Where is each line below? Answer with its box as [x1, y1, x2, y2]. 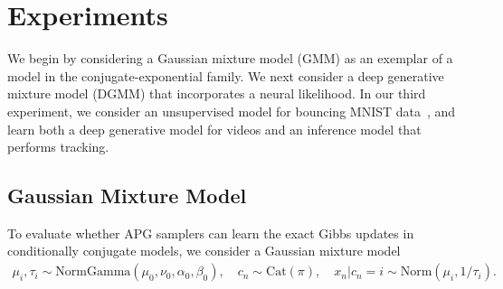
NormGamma [55, 266, 131, 279]
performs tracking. [7, 137, 109, 156]
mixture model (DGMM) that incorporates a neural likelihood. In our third [7, 84, 426, 103]
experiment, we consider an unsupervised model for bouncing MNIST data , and [7, 101, 456, 120]
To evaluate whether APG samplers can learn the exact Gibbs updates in [7, 223, 414, 242]
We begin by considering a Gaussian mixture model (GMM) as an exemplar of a [7, 49, 453, 68]
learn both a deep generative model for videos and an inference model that [7, 119, 422, 138]
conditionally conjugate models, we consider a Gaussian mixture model [7, 241, 401, 260]
